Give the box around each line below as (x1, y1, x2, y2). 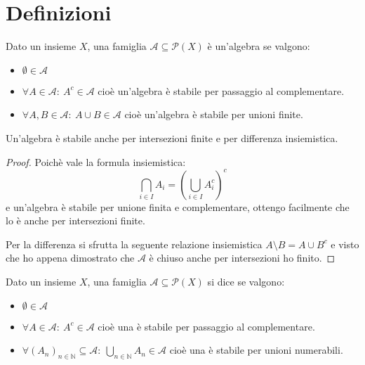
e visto (331, 236, 359, 251)
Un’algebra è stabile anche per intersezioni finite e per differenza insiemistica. (6, 130, 338, 145)
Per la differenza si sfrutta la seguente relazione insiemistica (6, 236, 263, 251)
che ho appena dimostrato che (6, 250, 135, 265)
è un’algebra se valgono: (207, 39, 310, 53)
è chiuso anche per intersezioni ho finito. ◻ (149, 250, 336, 265)
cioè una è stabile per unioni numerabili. (169, 342, 343, 357)
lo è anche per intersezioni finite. (6, 213, 145, 228)
